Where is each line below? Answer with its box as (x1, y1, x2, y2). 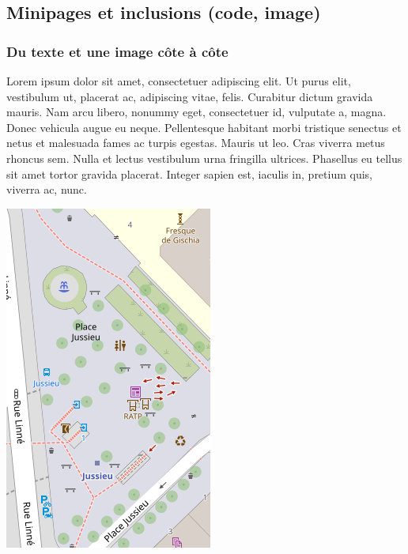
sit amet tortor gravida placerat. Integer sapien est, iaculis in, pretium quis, (6, 165, 373, 182)
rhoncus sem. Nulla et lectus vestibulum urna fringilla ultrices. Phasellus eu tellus (6, 149, 402, 166)
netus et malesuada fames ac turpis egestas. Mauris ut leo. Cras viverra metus (6, 134, 385, 151)
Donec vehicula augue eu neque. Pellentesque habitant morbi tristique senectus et (6, 119, 402, 135)
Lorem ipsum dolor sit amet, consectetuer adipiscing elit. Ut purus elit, (6, 73, 351, 89)
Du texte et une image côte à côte (6, 41, 229, 61)
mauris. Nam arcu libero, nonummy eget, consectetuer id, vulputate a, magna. (6, 104, 387, 120)
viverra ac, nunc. (6, 181, 87, 198)
